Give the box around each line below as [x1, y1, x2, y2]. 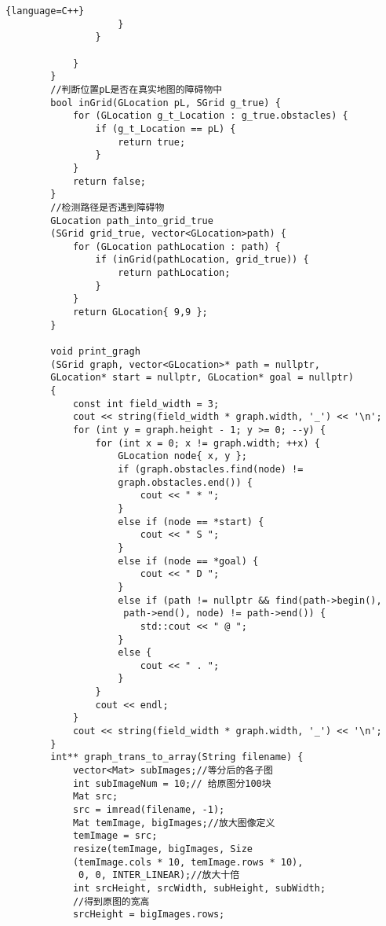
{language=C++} [5, 6, 85, 17]
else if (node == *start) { [118, 516, 264, 527]
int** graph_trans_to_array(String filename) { [50, 751, 304, 763]
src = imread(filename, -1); [72, 804, 225, 816]
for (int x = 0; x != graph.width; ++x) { [95, 437, 320, 449]
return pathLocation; [118, 267, 231, 279]
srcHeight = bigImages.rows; [72, 909, 225, 920]
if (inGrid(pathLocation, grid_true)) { [95, 254, 309, 266]
